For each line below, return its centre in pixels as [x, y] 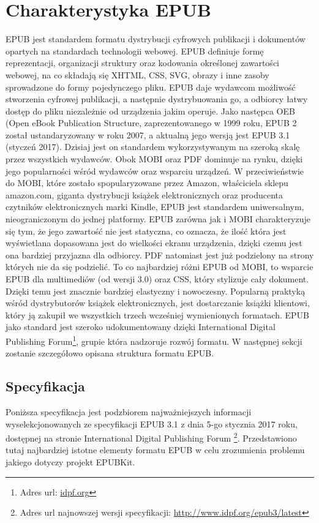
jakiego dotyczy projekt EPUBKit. [70, 462]
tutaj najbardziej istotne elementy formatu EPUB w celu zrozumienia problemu [155, 450]
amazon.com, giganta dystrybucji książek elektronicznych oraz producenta [144, 194]
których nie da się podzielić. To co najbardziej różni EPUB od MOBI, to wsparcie [159, 267]
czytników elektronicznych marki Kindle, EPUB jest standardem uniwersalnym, [155, 207]
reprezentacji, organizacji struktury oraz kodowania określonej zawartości [142, 63]
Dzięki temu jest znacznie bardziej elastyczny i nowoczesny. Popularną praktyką [156, 291]
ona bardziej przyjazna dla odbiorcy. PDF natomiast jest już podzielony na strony [160, 254]
